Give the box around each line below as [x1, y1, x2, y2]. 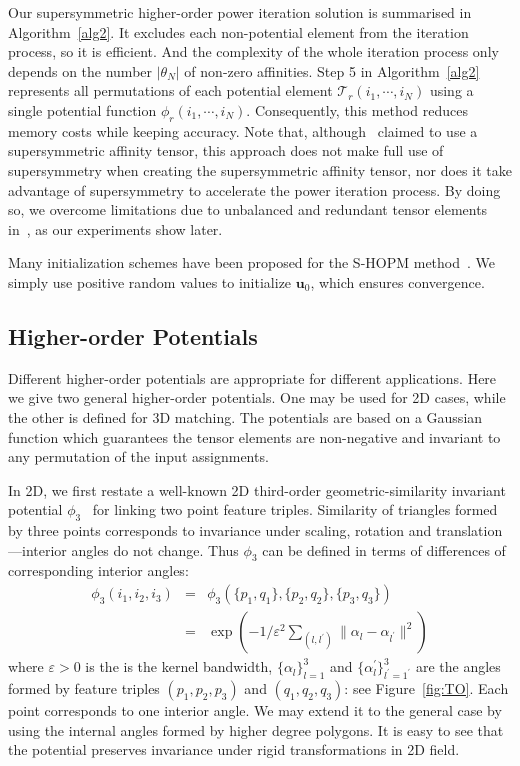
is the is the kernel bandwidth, [85, 656, 273, 677]
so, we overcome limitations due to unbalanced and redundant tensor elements [8, 199, 488, 220]
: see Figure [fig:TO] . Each [344, 677, 509, 698]
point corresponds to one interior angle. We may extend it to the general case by [8, 699, 502, 720]
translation [435, 520, 503, 541]
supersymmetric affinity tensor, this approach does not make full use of [8, 140, 444, 161]
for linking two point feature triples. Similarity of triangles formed [92, 499, 498, 520]
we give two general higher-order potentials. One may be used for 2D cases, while [8, 387, 506, 408]
